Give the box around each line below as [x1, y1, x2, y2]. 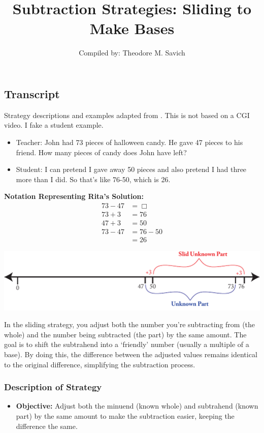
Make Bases [89, 18, 175, 39]
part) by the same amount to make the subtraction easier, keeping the [16, 411, 235, 421]
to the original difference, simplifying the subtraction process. [4, 359, 195, 369]
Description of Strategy [4, 381, 102, 393]
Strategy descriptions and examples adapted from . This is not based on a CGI [4, 109, 250, 120]
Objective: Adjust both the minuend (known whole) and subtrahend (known [16, 400, 258, 411]
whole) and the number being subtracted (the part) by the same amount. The [4, 329, 247, 339]
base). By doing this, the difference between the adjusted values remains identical [4, 349, 257, 360]
